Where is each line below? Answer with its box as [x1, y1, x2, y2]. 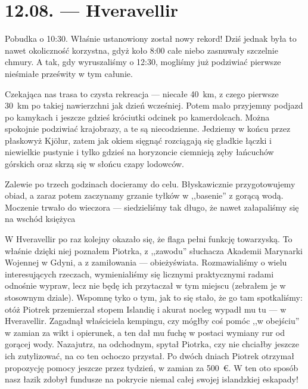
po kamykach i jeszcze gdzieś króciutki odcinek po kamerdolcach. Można [5, 110, 270, 123]
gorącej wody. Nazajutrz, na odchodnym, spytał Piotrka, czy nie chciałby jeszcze [5, 338, 300, 350]
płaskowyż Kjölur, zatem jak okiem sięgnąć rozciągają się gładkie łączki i [5, 134, 272, 146]
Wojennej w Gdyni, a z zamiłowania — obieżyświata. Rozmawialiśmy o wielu [5, 256, 287, 268]
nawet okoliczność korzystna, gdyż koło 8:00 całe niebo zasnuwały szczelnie [5, 44, 278, 56]
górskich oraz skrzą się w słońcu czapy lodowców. [5, 158, 185, 170]
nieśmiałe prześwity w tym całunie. [5, 67, 133, 79]
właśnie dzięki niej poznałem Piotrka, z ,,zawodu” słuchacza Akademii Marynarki [5, 244, 303, 257]
